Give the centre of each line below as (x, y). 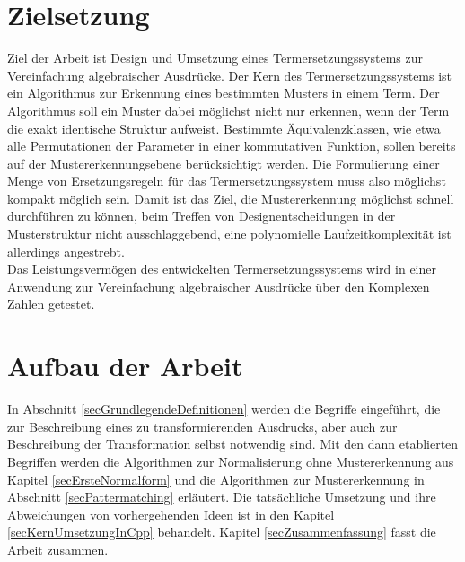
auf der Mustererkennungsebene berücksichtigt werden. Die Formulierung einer (224, 163)
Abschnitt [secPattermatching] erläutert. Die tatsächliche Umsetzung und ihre (222, 497)
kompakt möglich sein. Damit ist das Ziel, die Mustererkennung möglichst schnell (231, 198)
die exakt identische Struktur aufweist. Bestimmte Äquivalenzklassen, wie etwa (224, 128)
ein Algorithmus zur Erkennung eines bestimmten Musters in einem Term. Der (224, 93)
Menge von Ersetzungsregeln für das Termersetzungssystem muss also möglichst (227, 181)
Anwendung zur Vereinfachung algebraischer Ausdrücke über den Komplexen (219, 286)
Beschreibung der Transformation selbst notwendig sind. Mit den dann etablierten (233, 444)
